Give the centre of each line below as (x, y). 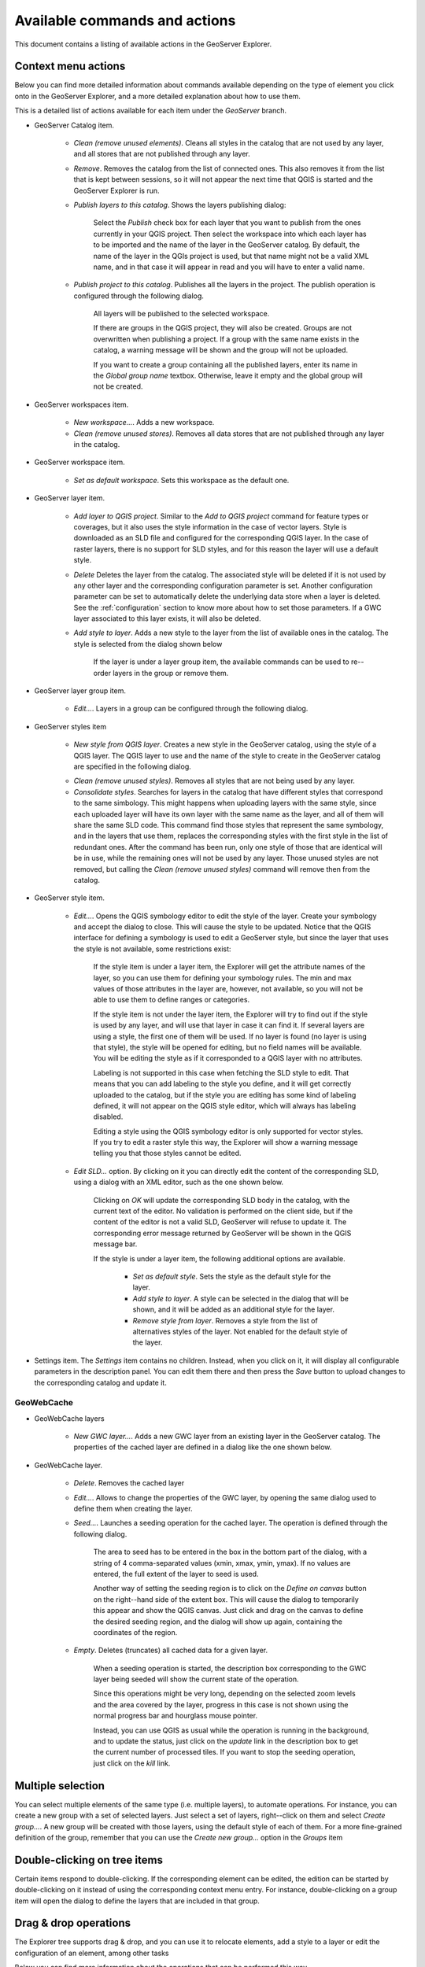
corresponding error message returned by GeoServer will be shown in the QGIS (222, 1233)
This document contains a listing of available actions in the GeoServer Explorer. (143, 44)
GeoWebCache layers (70, 1418)
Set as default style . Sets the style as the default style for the (232, 1276)
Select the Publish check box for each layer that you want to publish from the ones (227, 223)
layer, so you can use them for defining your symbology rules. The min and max (222, 978)
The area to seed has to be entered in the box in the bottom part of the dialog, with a (230, 1552)
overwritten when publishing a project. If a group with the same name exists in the (226, 339)
